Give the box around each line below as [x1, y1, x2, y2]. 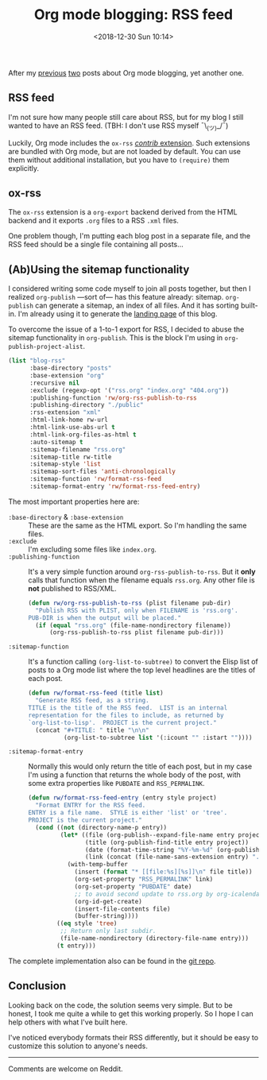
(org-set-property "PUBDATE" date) [74, 882, 192, 891]
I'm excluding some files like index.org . [28, 544, 157, 554]
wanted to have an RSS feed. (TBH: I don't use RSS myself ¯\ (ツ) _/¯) [8, 121, 229, 132]
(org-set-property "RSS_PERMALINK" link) [74, 876, 214, 884]
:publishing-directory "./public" [29, 401, 145, 409]
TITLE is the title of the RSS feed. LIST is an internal [28, 704, 228, 712]
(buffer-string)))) [74, 912, 139, 920]
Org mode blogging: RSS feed [33, 6, 234, 24]
